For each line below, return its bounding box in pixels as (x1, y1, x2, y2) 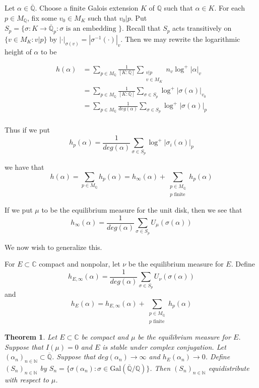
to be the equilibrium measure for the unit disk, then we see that (41, 204, 242, 215)
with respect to (5, 374, 49, 384)
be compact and (81, 331, 128, 342)
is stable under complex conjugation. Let (102, 341, 226, 352)
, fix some (27, 12, 57, 23)
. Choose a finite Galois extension (35, 3, 139, 13)
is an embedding (66, 25, 116, 33)
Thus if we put (5, 124, 50, 135)
